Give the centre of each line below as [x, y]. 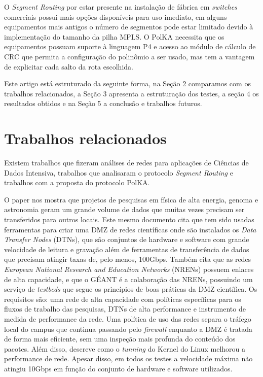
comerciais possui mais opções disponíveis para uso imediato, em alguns [116, 16]
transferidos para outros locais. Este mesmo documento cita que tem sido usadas [129, 219]
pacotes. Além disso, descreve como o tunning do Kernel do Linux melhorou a [125, 348]
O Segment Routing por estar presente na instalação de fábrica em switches [121, 7]
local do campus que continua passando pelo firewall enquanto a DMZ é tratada [128, 329]
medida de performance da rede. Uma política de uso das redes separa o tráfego [128, 318]
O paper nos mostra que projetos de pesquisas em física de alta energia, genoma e [131, 199]
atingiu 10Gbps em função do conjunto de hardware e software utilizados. [118, 368]
